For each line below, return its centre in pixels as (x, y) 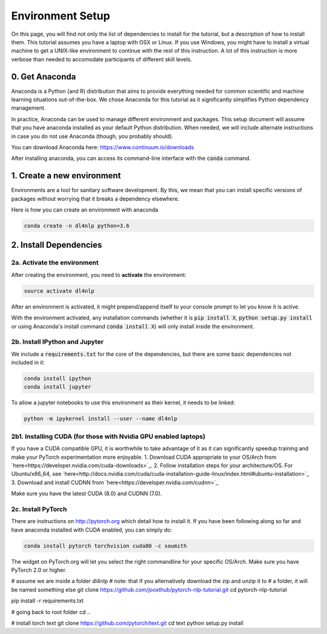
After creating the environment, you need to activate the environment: (99, 275)
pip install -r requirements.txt (48, 601)
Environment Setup (61, 16)
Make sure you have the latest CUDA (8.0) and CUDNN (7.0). (87, 493)
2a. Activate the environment (55, 262)
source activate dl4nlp (59, 291)
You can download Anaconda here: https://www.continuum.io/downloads (103, 147)
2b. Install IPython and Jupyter (58, 342)
